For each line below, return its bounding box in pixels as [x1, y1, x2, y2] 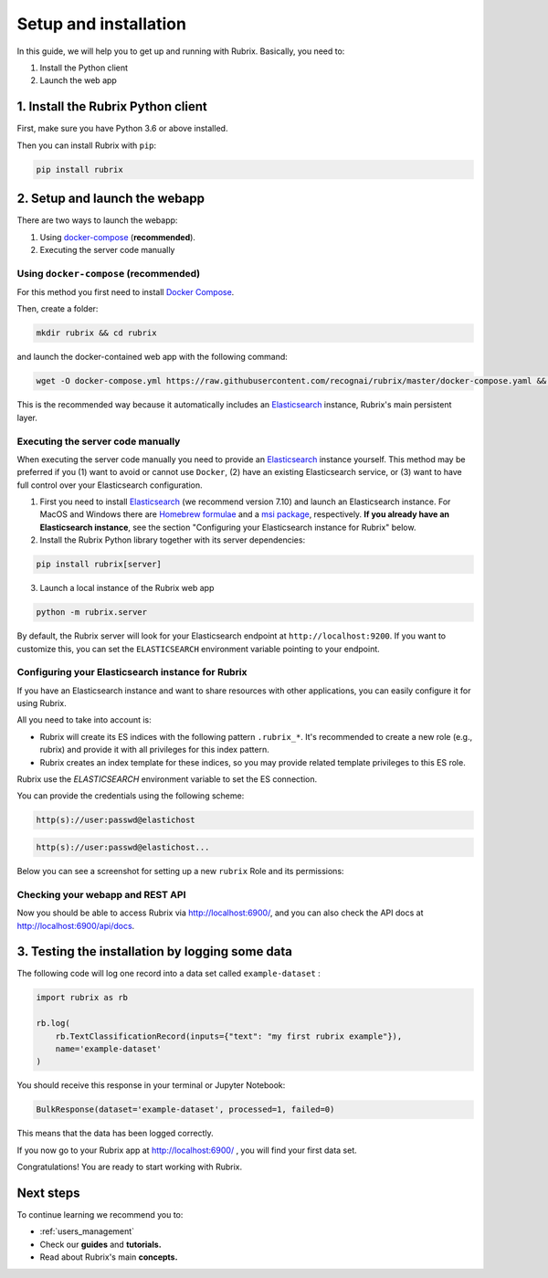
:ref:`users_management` [39, 1226, 135, 1237]
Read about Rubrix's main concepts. [39, 1252, 178, 1262]
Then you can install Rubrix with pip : [16, 140, 157, 151]
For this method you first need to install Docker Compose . [16, 287, 235, 298]
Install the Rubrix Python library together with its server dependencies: [39, 534, 306, 545]
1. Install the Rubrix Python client [16, 99, 207, 114]
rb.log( [36, 1019, 70, 1029]
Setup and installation [16, 14, 187, 34]
